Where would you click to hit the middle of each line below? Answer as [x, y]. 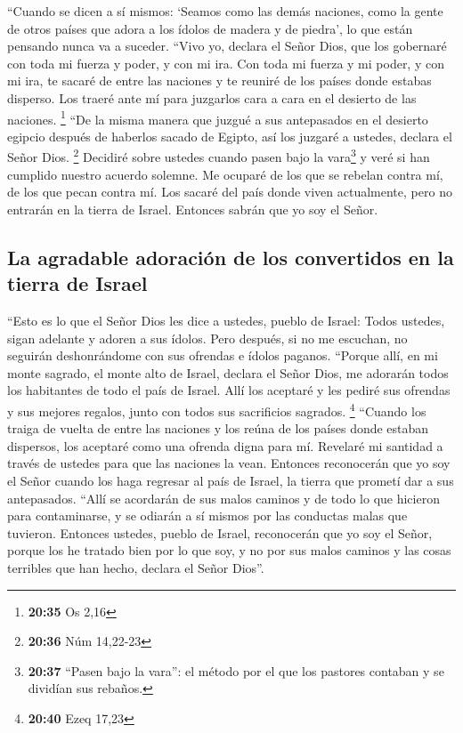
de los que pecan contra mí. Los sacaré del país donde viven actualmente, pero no [230, 192]
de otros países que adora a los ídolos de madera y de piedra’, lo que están [210, 28]
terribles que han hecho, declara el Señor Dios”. [136, 568]
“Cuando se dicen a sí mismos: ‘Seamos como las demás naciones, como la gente [225, 11]
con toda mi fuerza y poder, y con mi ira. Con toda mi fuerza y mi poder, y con [226, 63]
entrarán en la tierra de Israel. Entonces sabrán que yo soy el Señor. [193, 209]
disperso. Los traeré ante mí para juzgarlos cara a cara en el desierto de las [212, 97]
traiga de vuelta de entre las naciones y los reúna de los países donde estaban [218, 428]
